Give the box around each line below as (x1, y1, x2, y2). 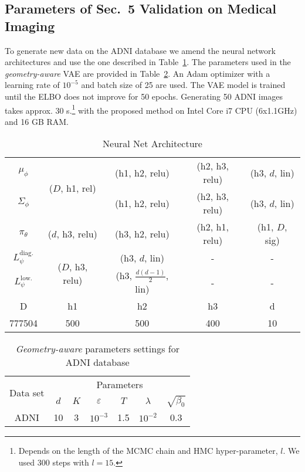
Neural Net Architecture (103, 137, 202, 151)
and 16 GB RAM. (5, 115, 69, 127)
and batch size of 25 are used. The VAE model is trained (81, 79, 286, 91)
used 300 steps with (18, 456, 89, 468)
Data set (9, 385, 45, 399)
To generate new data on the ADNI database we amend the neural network (5, 44, 276, 56)
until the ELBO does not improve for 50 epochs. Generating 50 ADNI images (5, 90, 283, 102)
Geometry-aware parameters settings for (15, 342, 179, 356)
